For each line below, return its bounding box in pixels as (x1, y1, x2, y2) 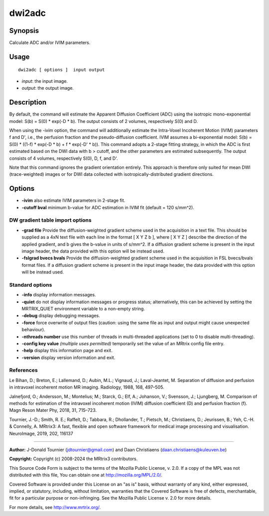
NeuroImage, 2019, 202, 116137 (9, 430, 73, 436)
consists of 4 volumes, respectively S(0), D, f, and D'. (9, 155, 118, 161)
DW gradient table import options (9, 217, 92, 224)
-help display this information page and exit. (21, 348, 113, 354)
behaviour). (21, 327, 46, 333)
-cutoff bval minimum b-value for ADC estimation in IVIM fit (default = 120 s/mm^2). (21, 204, 194, 210)
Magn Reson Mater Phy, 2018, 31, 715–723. (9, 407, 97, 413)
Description (9, 98, 47, 107)
